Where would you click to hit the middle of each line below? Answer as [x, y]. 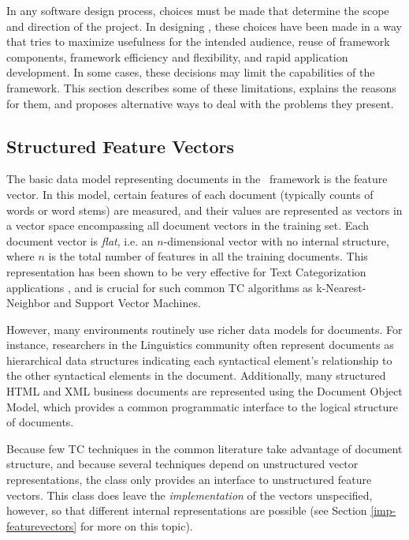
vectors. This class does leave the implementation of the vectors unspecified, [190, 495]
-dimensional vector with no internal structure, [276, 240]
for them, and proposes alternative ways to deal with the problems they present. [200, 103]
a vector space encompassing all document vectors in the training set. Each [188, 225]
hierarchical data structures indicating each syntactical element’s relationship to [199, 360]
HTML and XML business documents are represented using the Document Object [204, 391]
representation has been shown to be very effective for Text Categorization [186, 271]
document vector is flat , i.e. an [80, 240]
